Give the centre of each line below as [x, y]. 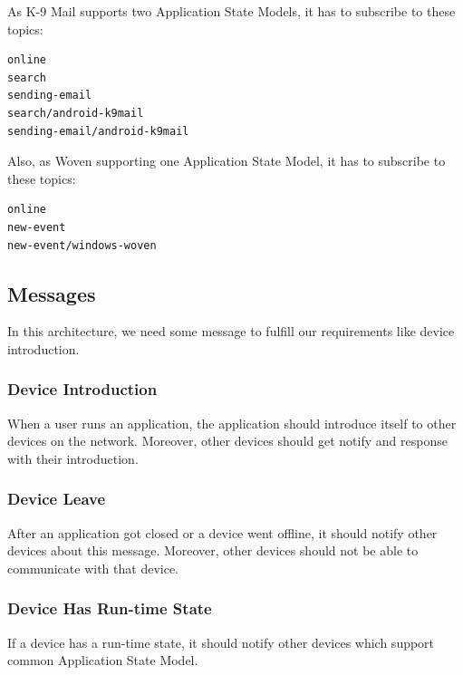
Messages [52, 293]
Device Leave [57, 499]
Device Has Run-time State [110, 608]
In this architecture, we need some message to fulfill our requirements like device [231, 331]
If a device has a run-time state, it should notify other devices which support [221, 642]
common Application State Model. [103, 660]
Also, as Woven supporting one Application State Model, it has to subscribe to [227, 161]
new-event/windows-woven [82, 245]
